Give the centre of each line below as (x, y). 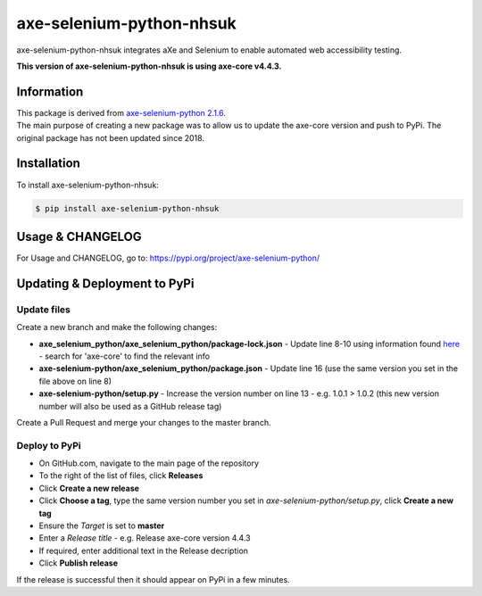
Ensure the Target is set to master (102, 526)
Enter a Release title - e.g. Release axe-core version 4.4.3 (145, 538)
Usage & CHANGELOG (79, 236)
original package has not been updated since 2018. (111, 137)
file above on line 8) (75, 381)
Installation (48, 164)
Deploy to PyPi (49, 445)
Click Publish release (78, 563)
